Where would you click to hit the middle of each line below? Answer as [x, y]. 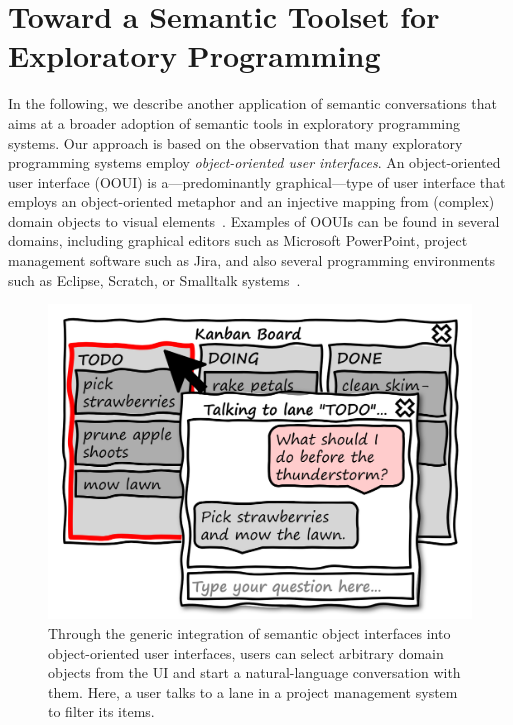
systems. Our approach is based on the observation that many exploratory [235, 142]
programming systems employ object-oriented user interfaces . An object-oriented [254, 162]
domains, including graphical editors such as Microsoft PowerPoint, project [238, 240]
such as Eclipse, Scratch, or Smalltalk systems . [154, 279]
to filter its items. [101, 711]
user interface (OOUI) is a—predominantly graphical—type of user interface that [257, 181]
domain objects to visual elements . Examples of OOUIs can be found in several [254, 220]
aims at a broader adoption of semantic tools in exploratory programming [234, 122]
